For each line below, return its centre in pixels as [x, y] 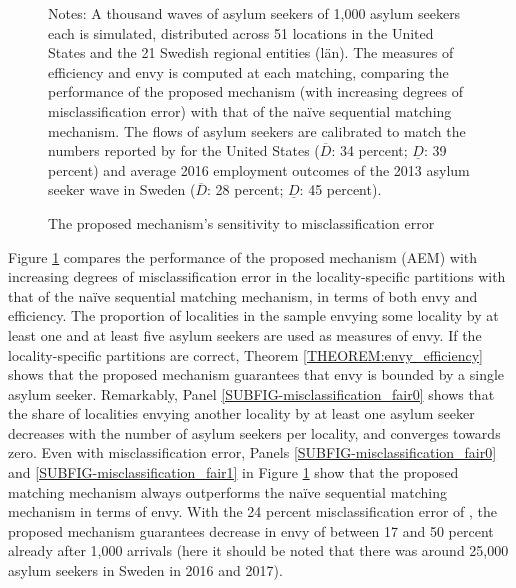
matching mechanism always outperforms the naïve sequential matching [228, 491]
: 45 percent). [340, 189]
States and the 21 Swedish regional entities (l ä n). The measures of [251, 52]
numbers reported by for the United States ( [184, 150]
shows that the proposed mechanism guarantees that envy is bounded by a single [256, 374]
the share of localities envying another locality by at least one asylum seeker [241, 413]
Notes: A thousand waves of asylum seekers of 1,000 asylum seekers [254, 13]
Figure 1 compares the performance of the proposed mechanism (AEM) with [243, 256]
